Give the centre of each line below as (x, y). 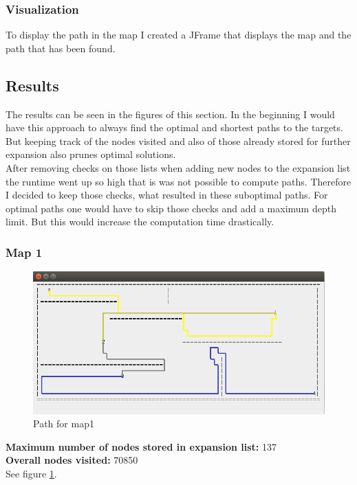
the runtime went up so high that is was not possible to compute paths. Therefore (178, 181)
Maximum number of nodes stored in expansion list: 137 (141, 446)
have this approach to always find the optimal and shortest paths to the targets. (174, 127)
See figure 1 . (31, 474)
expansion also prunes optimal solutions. (91, 154)
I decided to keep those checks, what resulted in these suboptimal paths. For (167, 195)
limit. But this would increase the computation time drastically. (140, 222)
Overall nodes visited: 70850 (72, 460)
